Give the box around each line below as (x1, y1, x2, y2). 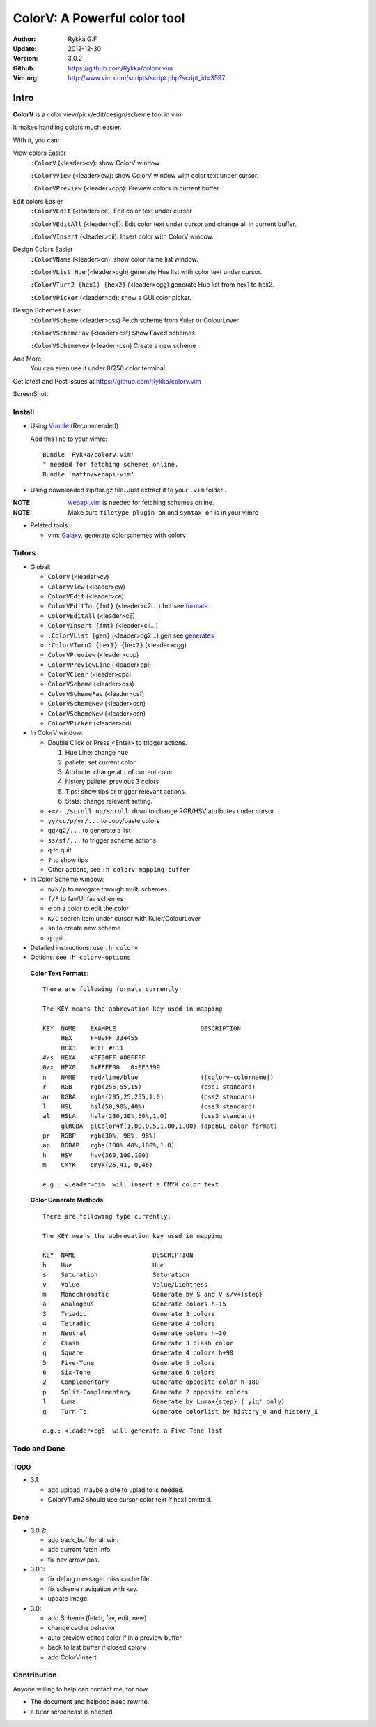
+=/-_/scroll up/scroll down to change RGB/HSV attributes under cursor (47, 806, 274, 815)
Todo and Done (13, 1444, 65, 1454)
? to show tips (47, 855, 88, 864)
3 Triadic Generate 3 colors (42, 1310, 216, 1318)
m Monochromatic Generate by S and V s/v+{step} (42, 1290, 263, 1298)
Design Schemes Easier (13, 306, 81, 315)
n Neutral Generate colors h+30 (42, 1329, 226, 1337)
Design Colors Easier (13, 245, 73, 254)
